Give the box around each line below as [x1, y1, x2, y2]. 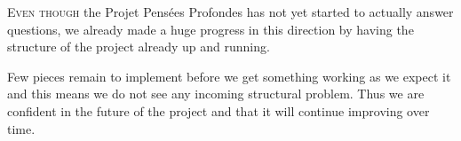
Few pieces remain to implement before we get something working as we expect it [7, 67, 451, 85]
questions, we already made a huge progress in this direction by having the [7, 20, 414, 38]
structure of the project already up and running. [7, 37, 270, 56]
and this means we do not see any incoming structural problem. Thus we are [7, 84, 425, 103]
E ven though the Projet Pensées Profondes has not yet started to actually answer [7, 3, 454, 20]
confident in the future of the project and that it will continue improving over [7, 101, 430, 120]
